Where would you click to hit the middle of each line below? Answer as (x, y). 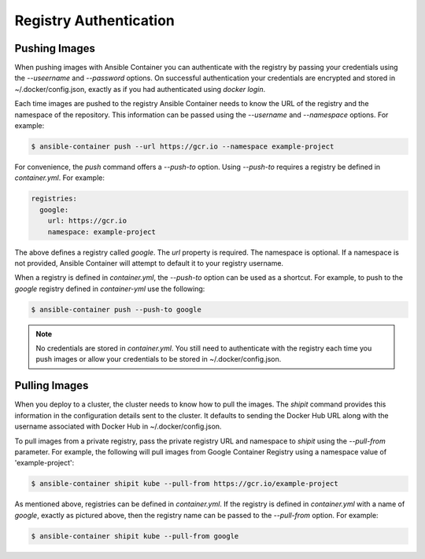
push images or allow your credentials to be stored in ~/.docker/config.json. (159, 359)
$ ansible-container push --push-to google (116, 309)
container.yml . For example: (60, 178)
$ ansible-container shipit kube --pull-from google (135, 536)
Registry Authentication (94, 20)
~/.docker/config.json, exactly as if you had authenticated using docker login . (140, 89)
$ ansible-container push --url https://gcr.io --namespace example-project (183, 147)
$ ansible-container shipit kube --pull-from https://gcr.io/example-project (185, 484)
